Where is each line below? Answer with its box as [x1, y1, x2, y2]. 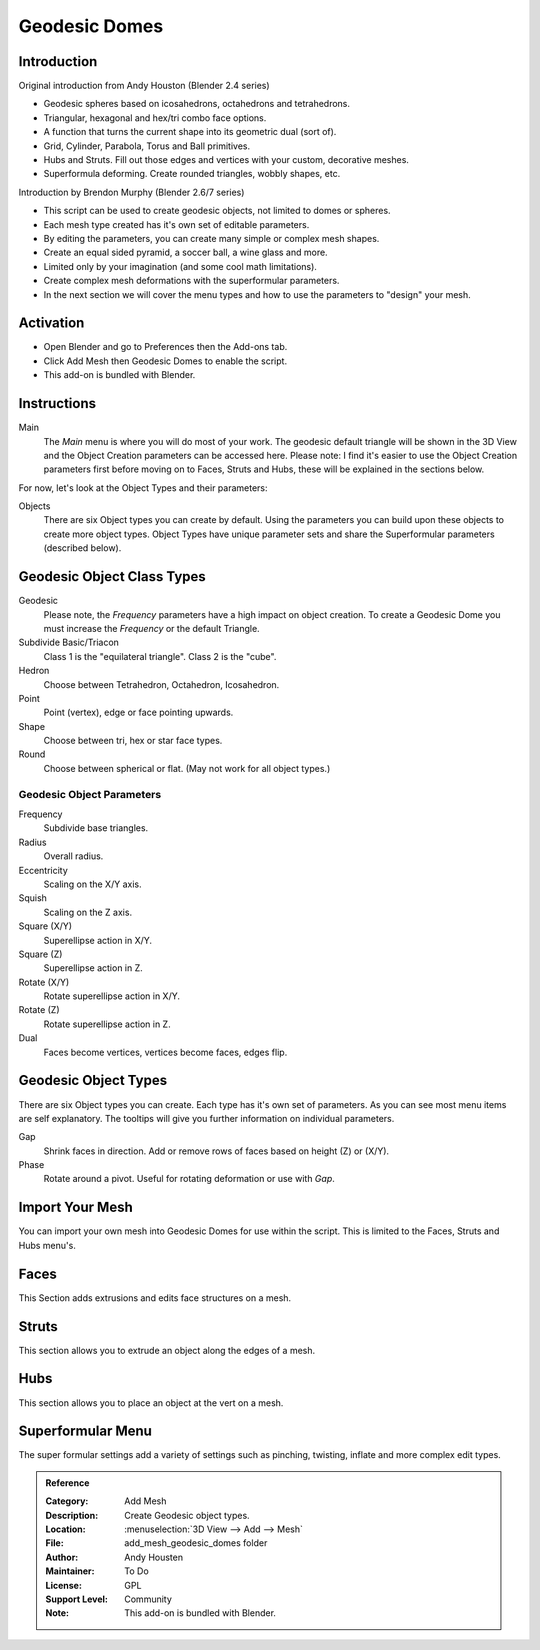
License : [45, 1579, 82, 1591]
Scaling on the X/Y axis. [43, 878, 142, 890]
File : [45, 1537, 64, 1549]
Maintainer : [45, 1565, 95, 1577]
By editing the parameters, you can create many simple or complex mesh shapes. [43, 232, 380, 244]
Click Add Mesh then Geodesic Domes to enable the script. [43, 355, 288, 367]
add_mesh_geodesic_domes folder [124, 1537, 268, 1549]
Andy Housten [124, 1551, 184, 1563]
